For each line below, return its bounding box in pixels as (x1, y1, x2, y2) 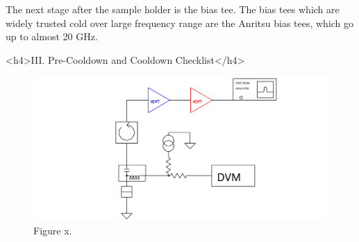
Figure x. (33, 223, 72, 238)
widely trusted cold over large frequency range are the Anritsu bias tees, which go (6, 15, 354, 30)
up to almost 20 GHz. (6, 29, 98, 44)
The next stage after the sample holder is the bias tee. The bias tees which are (6, 2, 340, 16)
